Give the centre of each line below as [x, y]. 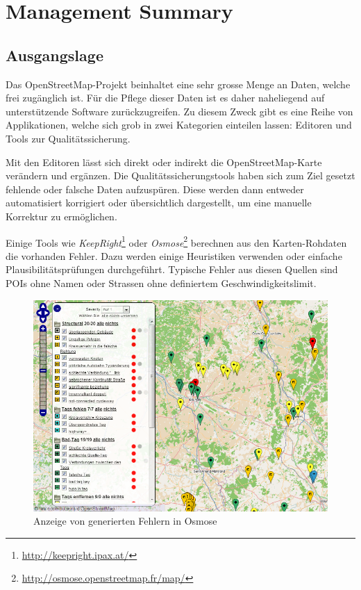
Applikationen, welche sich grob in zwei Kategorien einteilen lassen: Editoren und [179, 125]
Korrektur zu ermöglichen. [61, 216]
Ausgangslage [54, 55]
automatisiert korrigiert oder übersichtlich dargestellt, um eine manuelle [159, 203]
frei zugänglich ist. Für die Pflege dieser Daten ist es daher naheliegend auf [165, 98]
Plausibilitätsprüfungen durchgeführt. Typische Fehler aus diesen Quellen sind [172, 269]
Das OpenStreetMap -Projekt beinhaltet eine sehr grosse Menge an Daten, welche [178, 84]
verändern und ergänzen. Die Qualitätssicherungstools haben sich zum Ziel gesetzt [180, 175]
